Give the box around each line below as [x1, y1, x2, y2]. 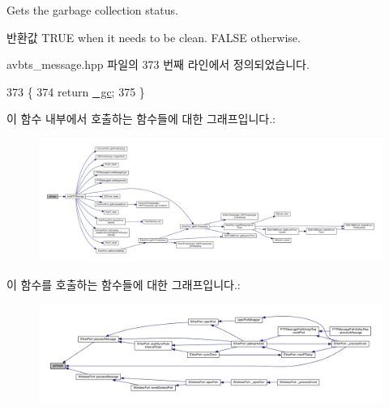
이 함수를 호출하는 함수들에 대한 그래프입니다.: [6, 275, 241, 292]
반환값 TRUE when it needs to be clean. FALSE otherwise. [6, 28, 301, 45]
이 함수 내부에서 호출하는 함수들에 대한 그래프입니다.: [6, 110, 276, 127]
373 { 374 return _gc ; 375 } [6, 83, 145, 100]
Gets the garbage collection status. [6, 2, 178, 18]
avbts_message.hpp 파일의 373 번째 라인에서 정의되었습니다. [6, 56, 310, 73]
